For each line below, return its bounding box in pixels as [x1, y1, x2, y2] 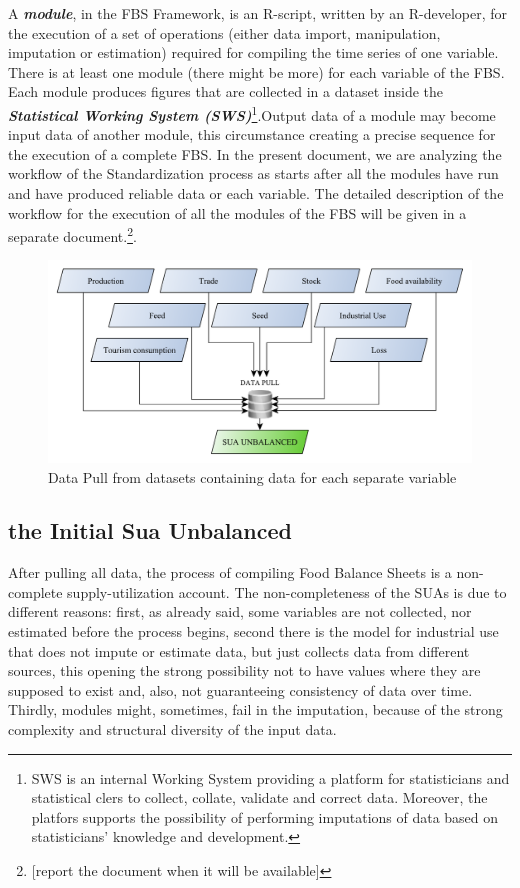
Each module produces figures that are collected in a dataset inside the [8, 81, 443, 102]
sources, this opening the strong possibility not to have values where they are [8, 660, 481, 681]
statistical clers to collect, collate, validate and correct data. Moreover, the [31, 787, 488, 808]
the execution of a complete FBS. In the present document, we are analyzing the [8, 143, 502, 164]
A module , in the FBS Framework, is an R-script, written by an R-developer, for [8, 3, 508, 23]
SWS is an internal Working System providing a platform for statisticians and [31, 767, 510, 788]
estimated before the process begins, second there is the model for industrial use [8, 621, 499, 642]
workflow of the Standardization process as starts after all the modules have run [8, 163, 499, 184]
